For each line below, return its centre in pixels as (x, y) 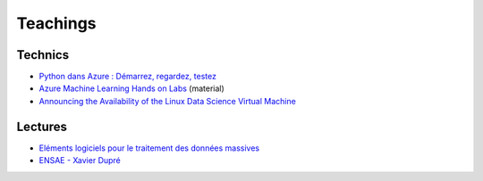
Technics (43, 55)
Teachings (57, 23)
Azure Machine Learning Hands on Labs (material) (132, 88)
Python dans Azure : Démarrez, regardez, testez (127, 77)
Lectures (42, 126)
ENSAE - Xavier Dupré (80, 160)
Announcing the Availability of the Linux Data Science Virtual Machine (168, 101)
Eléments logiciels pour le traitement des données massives (149, 148)
